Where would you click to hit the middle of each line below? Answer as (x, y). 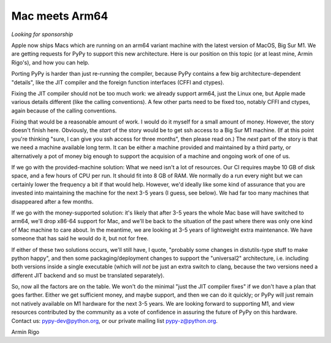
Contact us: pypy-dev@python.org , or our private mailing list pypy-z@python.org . (114, 320)
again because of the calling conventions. (64, 111)
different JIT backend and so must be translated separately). (88, 275)
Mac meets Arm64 (60, 16)
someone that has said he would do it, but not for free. (80, 238)
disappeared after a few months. (52, 201)
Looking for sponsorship (42, 34)
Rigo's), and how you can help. (51, 62)
